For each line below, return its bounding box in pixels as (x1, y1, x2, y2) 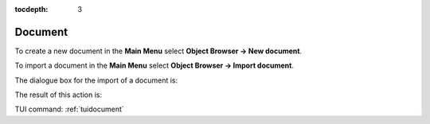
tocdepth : (14, 5, 49, 14)
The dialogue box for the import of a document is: (14, 76, 178, 85)
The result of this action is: (14, 90, 103, 99)
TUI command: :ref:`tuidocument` (14, 104, 125, 114)
